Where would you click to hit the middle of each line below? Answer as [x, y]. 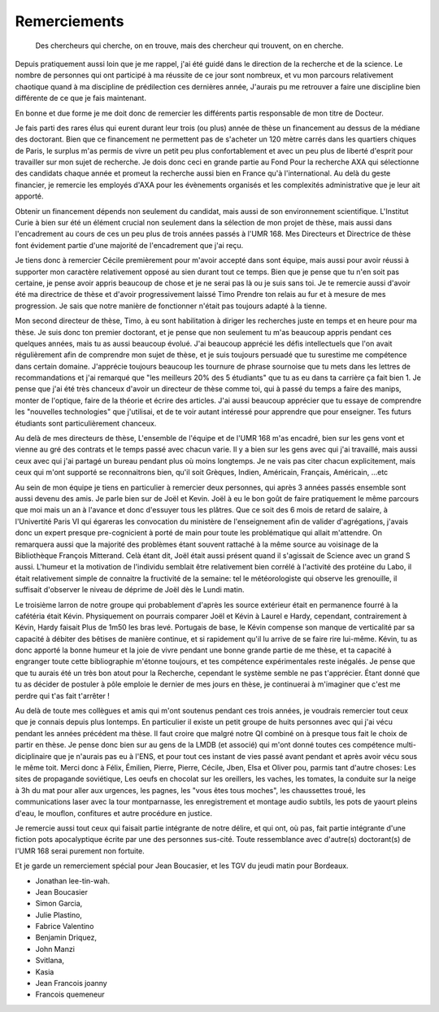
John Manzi [55, 949]
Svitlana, [50, 961]
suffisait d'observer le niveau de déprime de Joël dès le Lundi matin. [130, 590]
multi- [406, 745]
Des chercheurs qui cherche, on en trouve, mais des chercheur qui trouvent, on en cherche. [189, 46]
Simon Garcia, [59, 904]
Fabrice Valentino [65, 927]
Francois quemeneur [70, 995]
